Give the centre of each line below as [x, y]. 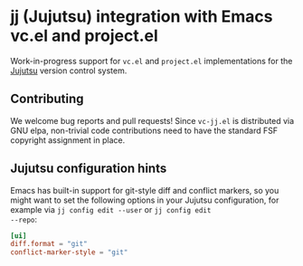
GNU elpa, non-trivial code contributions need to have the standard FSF [144, 130]
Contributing [47, 99]
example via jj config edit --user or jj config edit [111, 209]
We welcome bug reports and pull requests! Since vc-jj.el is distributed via [152, 120]
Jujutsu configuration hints [89, 169]
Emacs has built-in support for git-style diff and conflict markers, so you [145, 190]
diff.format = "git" [49, 244]
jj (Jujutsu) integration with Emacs [142, 17]
